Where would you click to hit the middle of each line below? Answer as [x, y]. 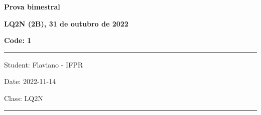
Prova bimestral [32, 6]
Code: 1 [18, 40]
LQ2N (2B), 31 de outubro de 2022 [66, 23]
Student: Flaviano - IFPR [44, 64]
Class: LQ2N [24, 98]
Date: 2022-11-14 [30, 81]
